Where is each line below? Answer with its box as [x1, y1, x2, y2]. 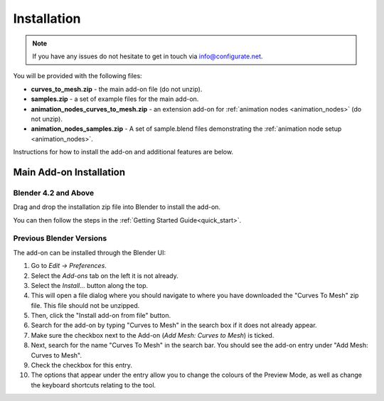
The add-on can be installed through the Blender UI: [13, 248, 166, 257]
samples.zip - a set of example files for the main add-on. [31, 95, 199, 103]
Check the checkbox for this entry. [31, 361, 133, 370]
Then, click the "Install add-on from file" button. [31, 311, 171, 320]
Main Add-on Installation [13, 166, 126, 178]
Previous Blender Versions [13, 233, 107, 243]
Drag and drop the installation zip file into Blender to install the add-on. [13, 203, 220, 211]
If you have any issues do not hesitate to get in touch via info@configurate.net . [32, 52, 263, 60]
